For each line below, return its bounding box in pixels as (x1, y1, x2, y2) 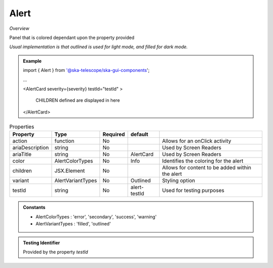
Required (103, 131, 125, 138)
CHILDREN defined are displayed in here (35, 97, 120, 103)
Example (23, 58, 42, 64)
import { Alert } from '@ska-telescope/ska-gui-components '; (23, 67, 150, 73)
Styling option (162, 177, 196, 184)
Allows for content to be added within (162, 164, 251, 171)
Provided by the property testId (23, 249, 88, 255)
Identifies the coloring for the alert (162, 158, 244, 165)
